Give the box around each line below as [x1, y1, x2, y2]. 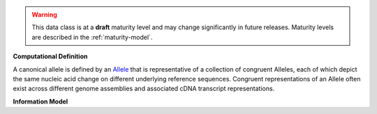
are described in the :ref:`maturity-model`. [31, 33, 153, 41]
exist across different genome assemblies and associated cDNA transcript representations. [13, 84, 275, 93]
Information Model [13, 97, 68, 106]
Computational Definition [13, 52, 88, 60]
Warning [31, 10, 57, 19]
